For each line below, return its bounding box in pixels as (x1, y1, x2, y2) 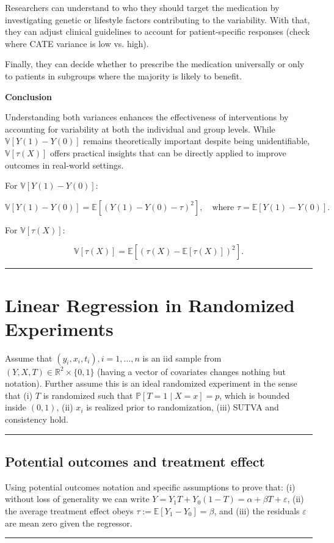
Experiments (5, 316, 114, 341)
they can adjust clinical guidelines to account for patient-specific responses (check (5, 25, 310, 38)
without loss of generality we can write (5, 492, 150, 505)
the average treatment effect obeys (5, 504, 134, 517)
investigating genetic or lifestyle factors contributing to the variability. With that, (5, 13, 310, 26)
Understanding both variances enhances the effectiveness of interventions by (5, 111, 289, 123)
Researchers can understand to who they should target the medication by (5, 1, 280, 13)
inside (5, 401, 27, 414)
